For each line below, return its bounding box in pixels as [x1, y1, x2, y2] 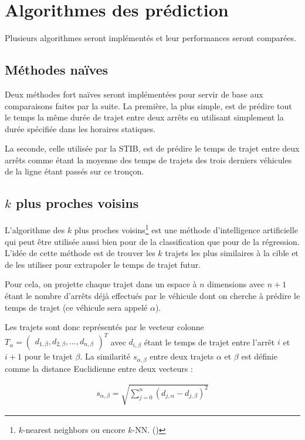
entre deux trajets [150, 350, 214, 362]
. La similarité [80, 350, 131, 362]
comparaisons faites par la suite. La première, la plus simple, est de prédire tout [5, 99, 292, 112]
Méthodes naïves [5, 61, 109, 79]
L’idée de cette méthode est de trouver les [5, 247, 155, 259]
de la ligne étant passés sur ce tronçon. [5, 165, 144, 177]
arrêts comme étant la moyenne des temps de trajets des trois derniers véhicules [5, 153, 292, 166]
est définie [241, 350, 277, 362]
